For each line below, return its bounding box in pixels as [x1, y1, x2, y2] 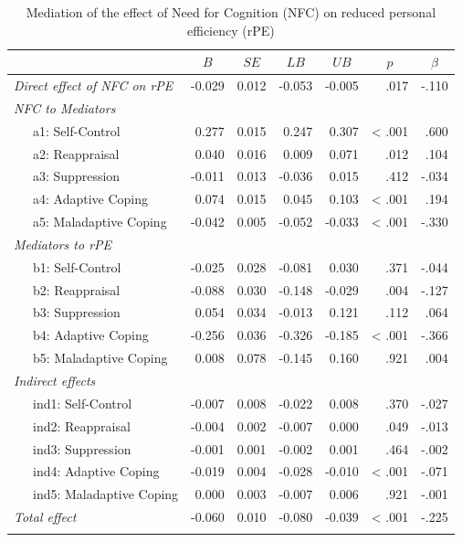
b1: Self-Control [32, 257, 121, 276]
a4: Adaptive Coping [32, 189, 149, 208]
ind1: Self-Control [32, 393, 132, 412]
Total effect [14, 507, 77, 526]
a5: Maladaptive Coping [32, 212, 167, 231]
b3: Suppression [32, 303, 121, 322]
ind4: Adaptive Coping [32, 462, 160, 481]
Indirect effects [14, 371, 96, 389]
